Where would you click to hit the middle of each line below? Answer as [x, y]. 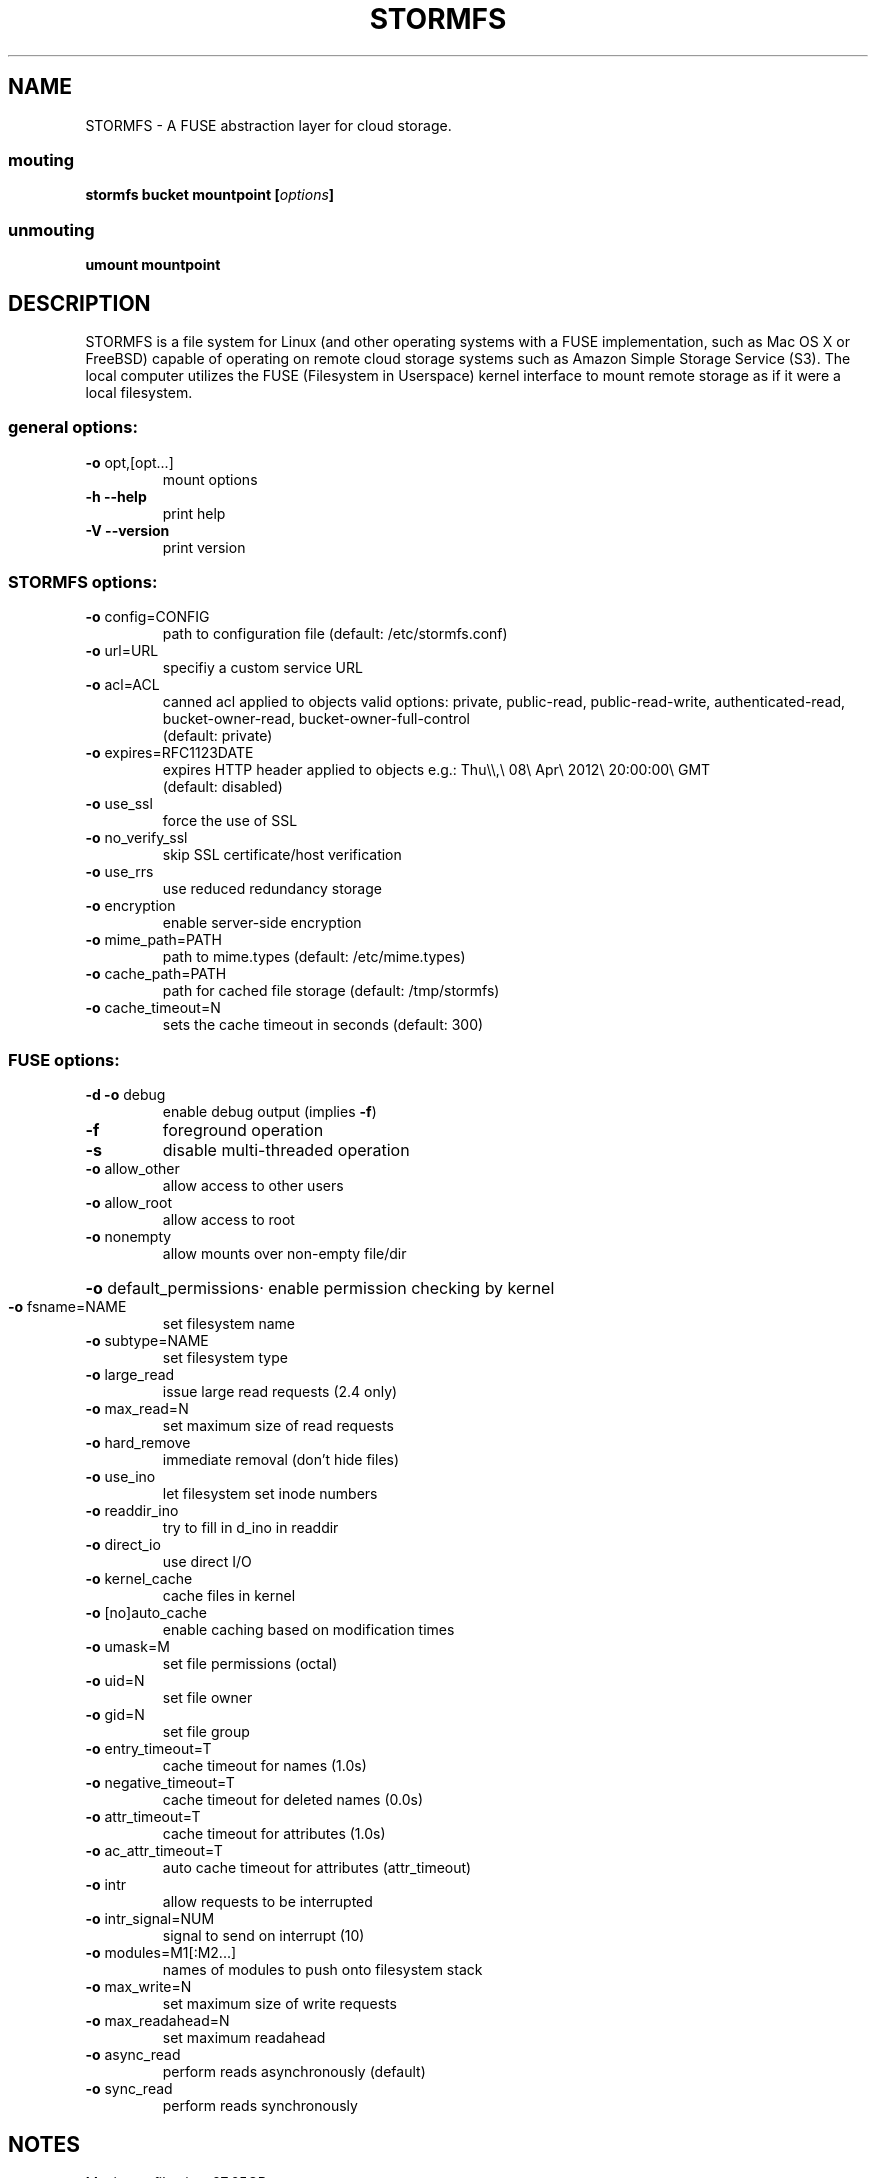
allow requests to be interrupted [267, 1902]
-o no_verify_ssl [136, 838]
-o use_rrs [119, 872]
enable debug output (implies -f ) [269, 1112]
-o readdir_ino [132, 1511]
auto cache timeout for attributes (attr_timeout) [317, 1868]
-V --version [127, 530]
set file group [206, 1732]
